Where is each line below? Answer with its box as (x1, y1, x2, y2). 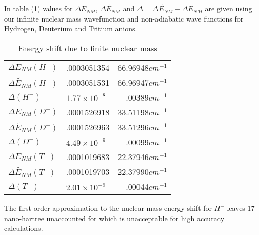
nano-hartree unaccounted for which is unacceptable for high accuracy (4, 212, 225, 223)
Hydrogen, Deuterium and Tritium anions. (4, 23, 137, 34)
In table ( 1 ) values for (4, 3, 73, 14)
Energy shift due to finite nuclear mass (18, 42, 157, 54)
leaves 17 (227, 203, 255, 213)
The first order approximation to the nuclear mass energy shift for (4, 203, 212, 213)
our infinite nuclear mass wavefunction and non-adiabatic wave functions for (4, 13, 244, 24)
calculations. (4, 223, 43, 233)
